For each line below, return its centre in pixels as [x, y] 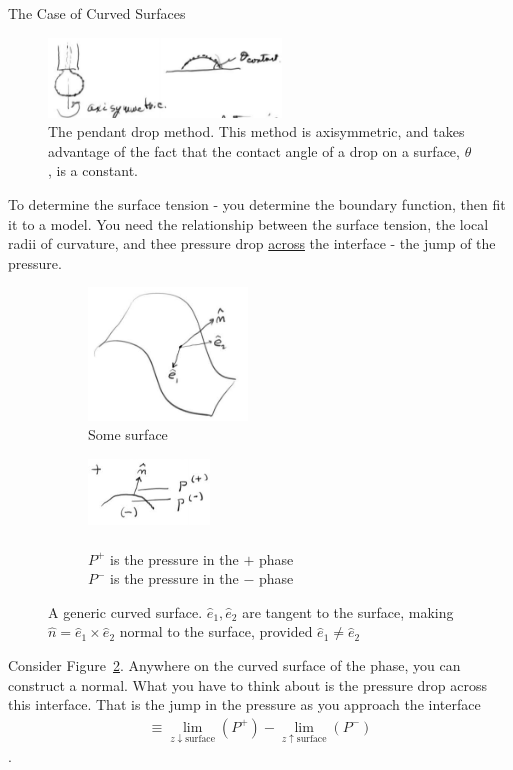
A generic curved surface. [125, 611]
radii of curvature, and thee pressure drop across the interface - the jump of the [252, 243]
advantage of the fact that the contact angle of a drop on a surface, [254, 150]
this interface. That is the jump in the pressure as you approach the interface [244, 704]
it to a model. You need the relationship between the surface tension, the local [248, 223]
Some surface [128, 434]
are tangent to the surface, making [348, 611]
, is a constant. [93, 170]
